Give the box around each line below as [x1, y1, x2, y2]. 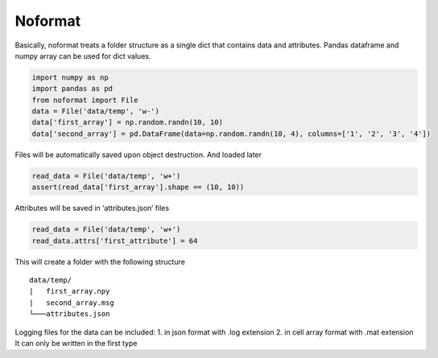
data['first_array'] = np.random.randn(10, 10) [31, 117, 223, 127]
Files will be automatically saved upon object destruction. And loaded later [14, 150, 262, 159]
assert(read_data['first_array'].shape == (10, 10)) [31, 183, 245, 192]
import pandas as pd [31, 84, 113, 93]
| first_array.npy [29, 286, 110, 296]
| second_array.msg [29, 298, 114, 307]
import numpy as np [31, 72, 109, 82]
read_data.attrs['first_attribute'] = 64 [31, 236, 198, 245]
